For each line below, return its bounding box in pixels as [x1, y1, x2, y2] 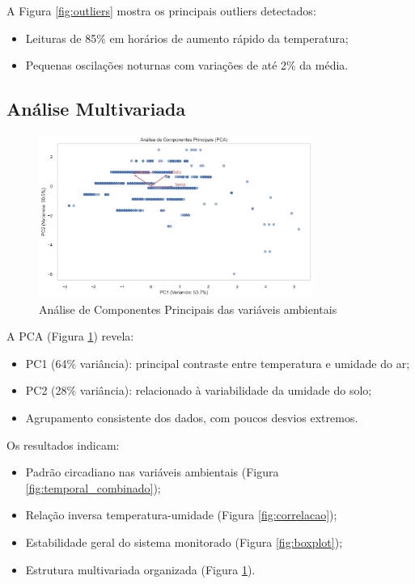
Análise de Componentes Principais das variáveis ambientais [39, 300, 337, 317]
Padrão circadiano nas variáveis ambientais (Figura [25, 463, 279, 480]
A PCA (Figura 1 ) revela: [6, 328, 134, 345]
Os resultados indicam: [6, 436, 120, 453]
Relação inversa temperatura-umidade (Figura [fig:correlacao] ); [25, 506, 337, 523]
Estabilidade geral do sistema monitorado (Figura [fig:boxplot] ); [25, 533, 343, 550]
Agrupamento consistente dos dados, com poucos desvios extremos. [25, 409, 358, 425]
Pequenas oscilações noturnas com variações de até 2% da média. [25, 57, 349, 74]
